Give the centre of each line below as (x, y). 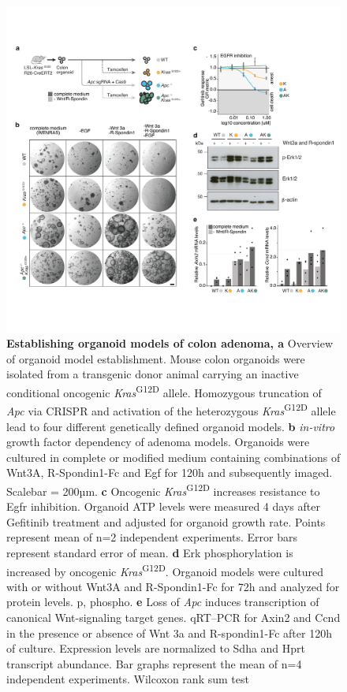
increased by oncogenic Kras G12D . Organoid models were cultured (165, 570)
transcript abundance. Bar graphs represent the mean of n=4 (154, 663)
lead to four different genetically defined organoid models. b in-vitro (171, 426)
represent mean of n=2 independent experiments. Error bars (152, 537)
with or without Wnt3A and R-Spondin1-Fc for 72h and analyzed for (173, 586)
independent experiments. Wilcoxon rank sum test (128, 679)
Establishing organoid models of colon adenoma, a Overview (170, 343)
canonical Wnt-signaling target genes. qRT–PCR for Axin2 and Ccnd (173, 617)
